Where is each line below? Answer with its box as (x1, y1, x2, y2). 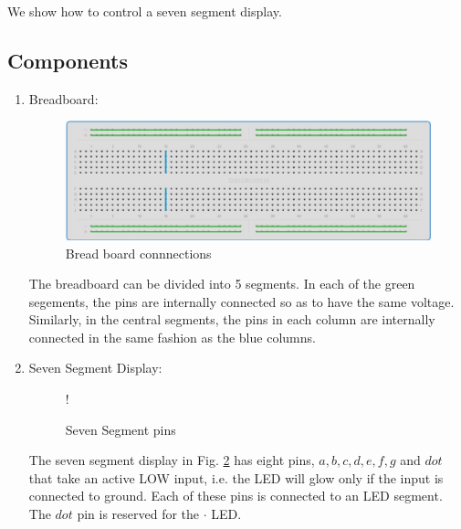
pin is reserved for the (77, 504, 200, 524)
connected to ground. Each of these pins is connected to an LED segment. (28, 486, 443, 505)
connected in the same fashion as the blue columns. (28, 327, 316, 346)
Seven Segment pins (65, 419, 176, 439)
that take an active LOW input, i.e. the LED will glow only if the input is (28, 468, 444, 487)
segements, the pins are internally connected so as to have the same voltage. (28, 291, 455, 311)
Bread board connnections (65, 243, 212, 262)
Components (7, 46, 128, 74)
